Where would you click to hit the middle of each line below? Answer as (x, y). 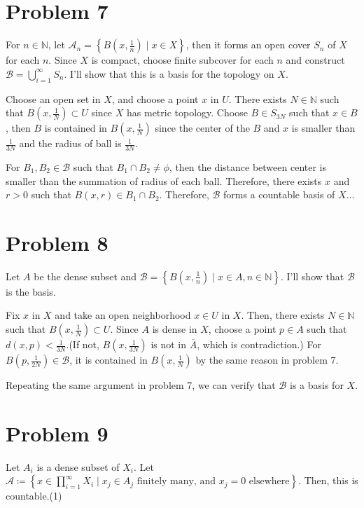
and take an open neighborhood (123, 315)
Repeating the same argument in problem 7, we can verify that (141, 385)
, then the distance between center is (247, 166)
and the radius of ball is (70, 143)
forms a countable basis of (279, 194)
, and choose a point (155, 98)
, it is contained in (108, 360)
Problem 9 (57, 433)
